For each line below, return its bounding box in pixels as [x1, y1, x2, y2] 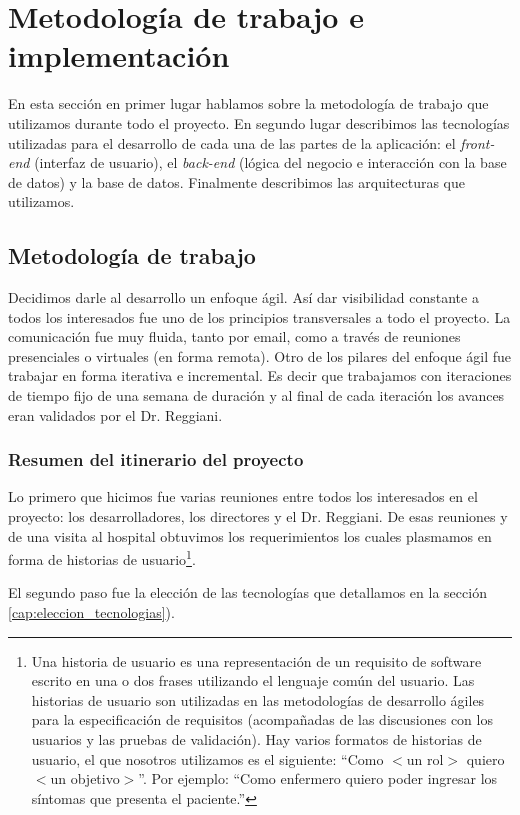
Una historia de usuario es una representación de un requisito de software [31, 650, 482, 671]
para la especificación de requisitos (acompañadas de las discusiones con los [31, 709, 493, 730]
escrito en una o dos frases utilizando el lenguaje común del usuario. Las [31, 670, 475, 691]
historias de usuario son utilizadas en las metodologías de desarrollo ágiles [31, 689, 485, 710]
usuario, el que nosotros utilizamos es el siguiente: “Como [31, 748, 384, 769]
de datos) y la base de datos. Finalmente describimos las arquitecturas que [8, 171, 465, 192]
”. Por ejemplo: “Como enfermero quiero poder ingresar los [138, 768, 498, 789]
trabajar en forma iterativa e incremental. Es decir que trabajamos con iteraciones [8, 365, 512, 386]
